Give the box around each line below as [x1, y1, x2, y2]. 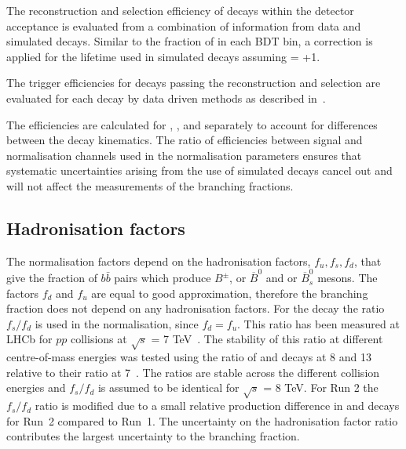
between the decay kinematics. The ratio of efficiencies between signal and [6, 132, 363, 148]
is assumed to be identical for [97, 379, 240, 396]
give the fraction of [6, 270, 97, 286]
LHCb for [6, 331, 53, 347]
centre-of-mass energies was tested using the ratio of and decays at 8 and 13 [6, 349, 371, 365]
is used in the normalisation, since [35, 315, 199, 331]
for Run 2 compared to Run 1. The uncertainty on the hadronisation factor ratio [6, 412, 398, 429]
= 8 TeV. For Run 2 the [263, 379, 379, 396]
